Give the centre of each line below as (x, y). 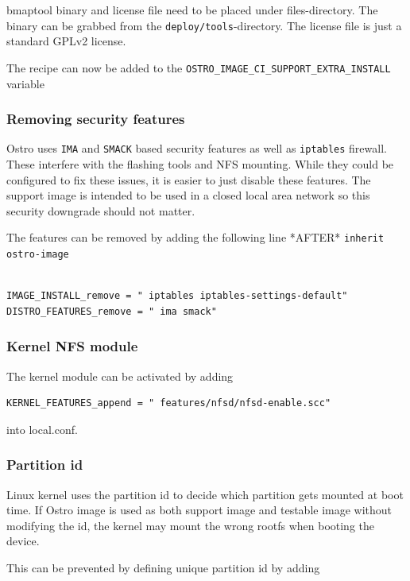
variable (25, 83)
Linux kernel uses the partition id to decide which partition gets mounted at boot (205, 494)
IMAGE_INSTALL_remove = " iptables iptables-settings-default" (177, 296)
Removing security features (96, 119)
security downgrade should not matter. (101, 210)
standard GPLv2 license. (66, 41)
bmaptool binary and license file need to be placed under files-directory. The (192, 10)
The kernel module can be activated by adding (120, 376)
